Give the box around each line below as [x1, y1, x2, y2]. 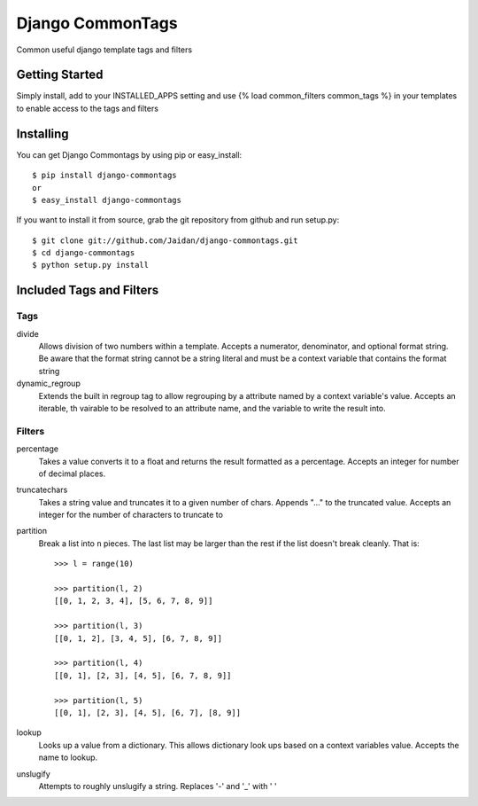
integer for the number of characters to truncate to [38, 510, 223, 520]
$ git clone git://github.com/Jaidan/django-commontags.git [32, 235, 298, 246]
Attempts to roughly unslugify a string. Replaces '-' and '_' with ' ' [38, 780, 278, 791]
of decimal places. [38, 468, 106, 479]
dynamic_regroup [16, 378, 81, 389]
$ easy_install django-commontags [32, 195, 181, 205]
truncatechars [16, 484, 68, 496]
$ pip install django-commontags [32, 170, 177, 181]
